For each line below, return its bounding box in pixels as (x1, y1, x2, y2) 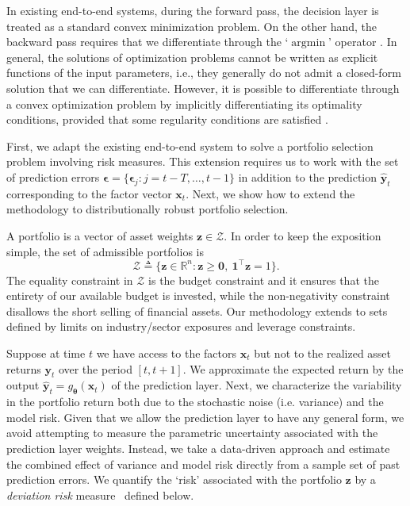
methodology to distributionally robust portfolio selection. (6, 201, 289, 217)
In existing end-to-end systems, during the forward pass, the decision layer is (6, 2, 379, 18)
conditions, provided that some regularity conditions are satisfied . (6, 111, 328, 128)
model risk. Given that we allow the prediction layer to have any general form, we (6, 408, 404, 425)
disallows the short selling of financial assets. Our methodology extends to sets (6, 302, 388, 319)
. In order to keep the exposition (224, 227, 381, 243)
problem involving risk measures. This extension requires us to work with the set (6, 153, 399, 170)
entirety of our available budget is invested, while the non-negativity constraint (6, 287, 390, 304)
